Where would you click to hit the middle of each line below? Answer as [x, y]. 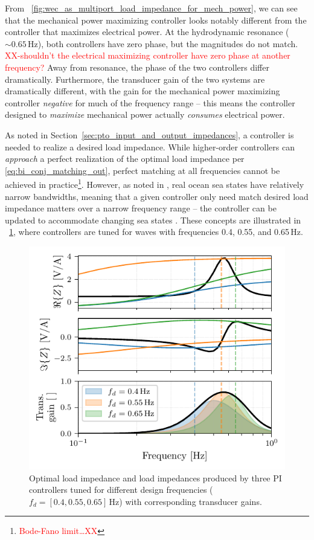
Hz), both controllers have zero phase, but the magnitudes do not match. [163, 43]
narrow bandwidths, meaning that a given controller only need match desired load [157, 196]
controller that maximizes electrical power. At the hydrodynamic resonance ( [147, 32]
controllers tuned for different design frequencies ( [121, 490]
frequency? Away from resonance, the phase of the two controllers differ [137, 67]
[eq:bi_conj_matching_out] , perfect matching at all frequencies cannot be [143, 170]
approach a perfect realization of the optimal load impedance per [125, 159]
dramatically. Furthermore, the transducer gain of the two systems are [135, 79]
